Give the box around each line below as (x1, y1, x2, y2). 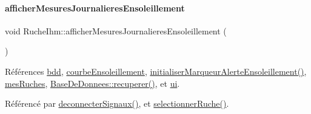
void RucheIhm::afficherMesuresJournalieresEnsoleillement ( (5, 24, 227, 37)
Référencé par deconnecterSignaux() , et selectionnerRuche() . (5, 97, 229, 110)
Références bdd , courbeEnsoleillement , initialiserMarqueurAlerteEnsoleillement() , (5, 65, 307, 77)
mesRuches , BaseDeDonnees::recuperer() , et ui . (5, 77, 180, 89)
